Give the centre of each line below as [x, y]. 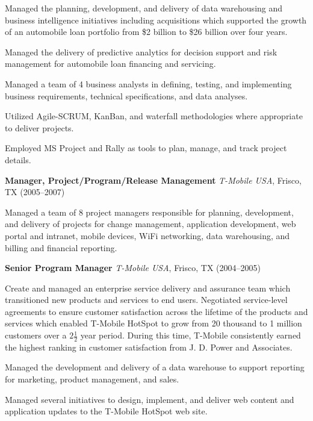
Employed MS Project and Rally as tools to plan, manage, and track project [146, 148]
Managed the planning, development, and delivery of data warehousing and [144, 8]
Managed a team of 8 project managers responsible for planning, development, [149, 212]
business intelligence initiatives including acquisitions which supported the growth [156, 20]
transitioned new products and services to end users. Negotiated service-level [146, 300]
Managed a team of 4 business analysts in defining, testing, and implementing [148, 83]
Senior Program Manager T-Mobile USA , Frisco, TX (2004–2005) [133, 268]
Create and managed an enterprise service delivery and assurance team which [148, 288]
